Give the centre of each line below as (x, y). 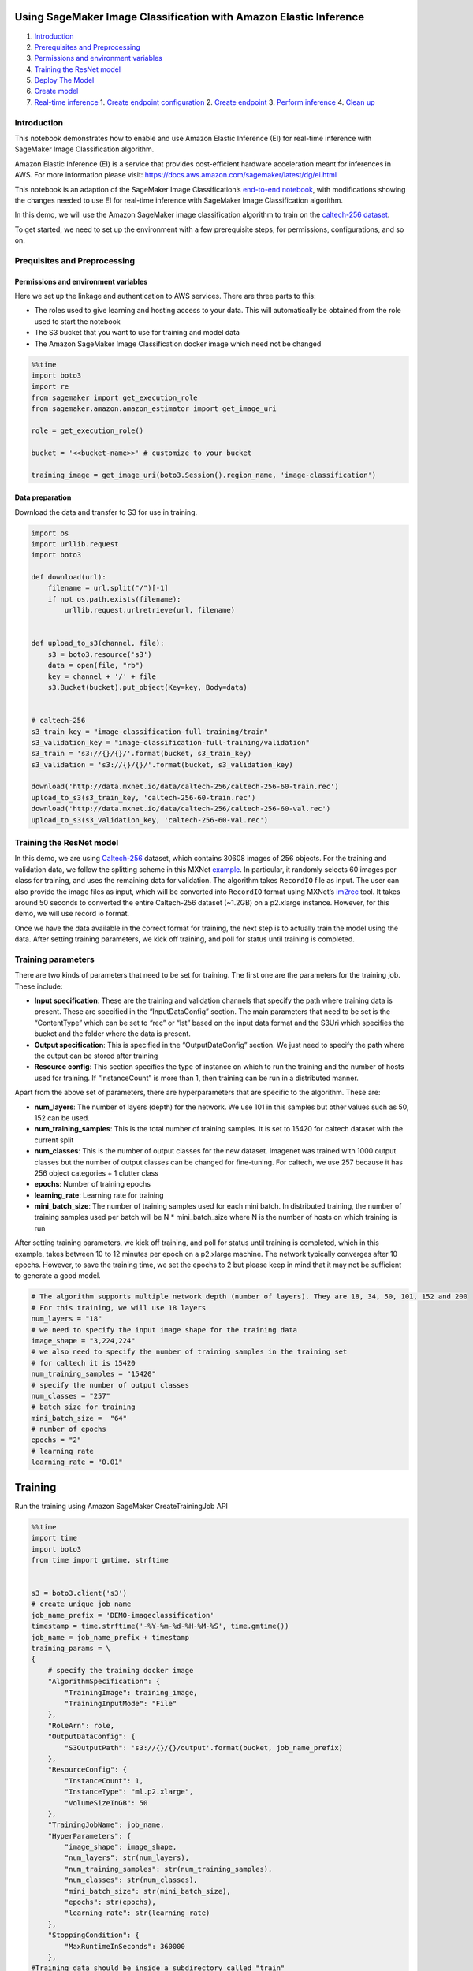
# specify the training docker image (121, 1670)
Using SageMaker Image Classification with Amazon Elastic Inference (190, 17)
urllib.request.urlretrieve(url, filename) (150, 610)
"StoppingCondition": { (93, 1935)
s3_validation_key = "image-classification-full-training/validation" (171, 742)
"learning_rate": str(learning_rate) (137, 1913)
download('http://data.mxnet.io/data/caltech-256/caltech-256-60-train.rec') (185, 787)
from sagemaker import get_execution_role (114, 397)
